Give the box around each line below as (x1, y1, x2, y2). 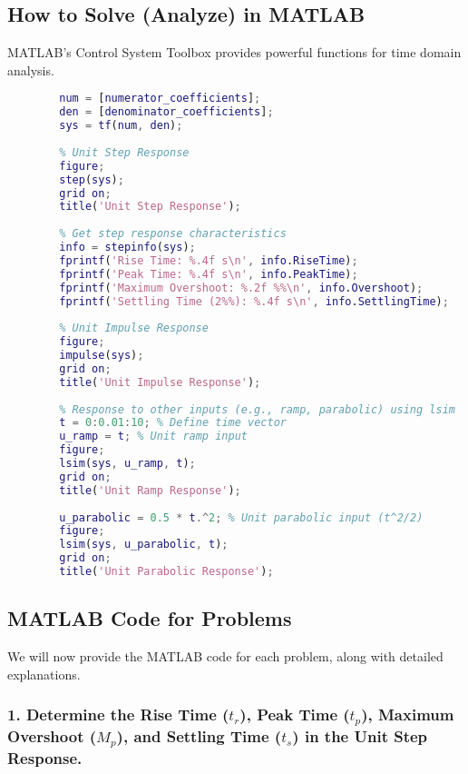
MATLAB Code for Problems (7, 604, 292, 632)
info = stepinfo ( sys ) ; (59, 241, 196, 254)
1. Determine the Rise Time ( (7, 703, 229, 726)
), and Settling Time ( (116, 725, 282, 748)
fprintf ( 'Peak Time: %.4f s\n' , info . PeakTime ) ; (59, 267, 358, 281)
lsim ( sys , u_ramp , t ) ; (59, 457, 196, 471)
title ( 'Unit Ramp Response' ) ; (59, 483, 241, 497)
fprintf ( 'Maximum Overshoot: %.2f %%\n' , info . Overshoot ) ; (59, 281, 424, 294)
